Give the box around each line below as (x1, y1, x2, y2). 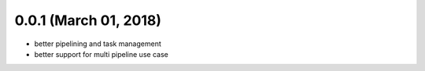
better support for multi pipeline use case (34, 49, 168, 59)
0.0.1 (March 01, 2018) (14, 12, 161, 29)
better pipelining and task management (34, 39, 161, 48)
